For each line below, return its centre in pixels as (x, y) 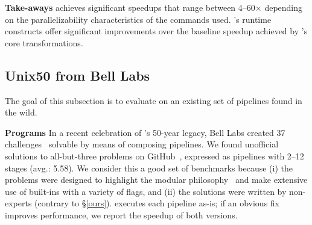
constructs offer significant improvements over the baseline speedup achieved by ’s (156, 31)
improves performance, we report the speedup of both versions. (121, 214)
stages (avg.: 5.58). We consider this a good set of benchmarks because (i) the (149, 168)
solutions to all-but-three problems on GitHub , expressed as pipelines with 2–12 (154, 156)
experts (18, 203)
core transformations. (44, 42)
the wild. (21, 112)
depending (284, 7)
